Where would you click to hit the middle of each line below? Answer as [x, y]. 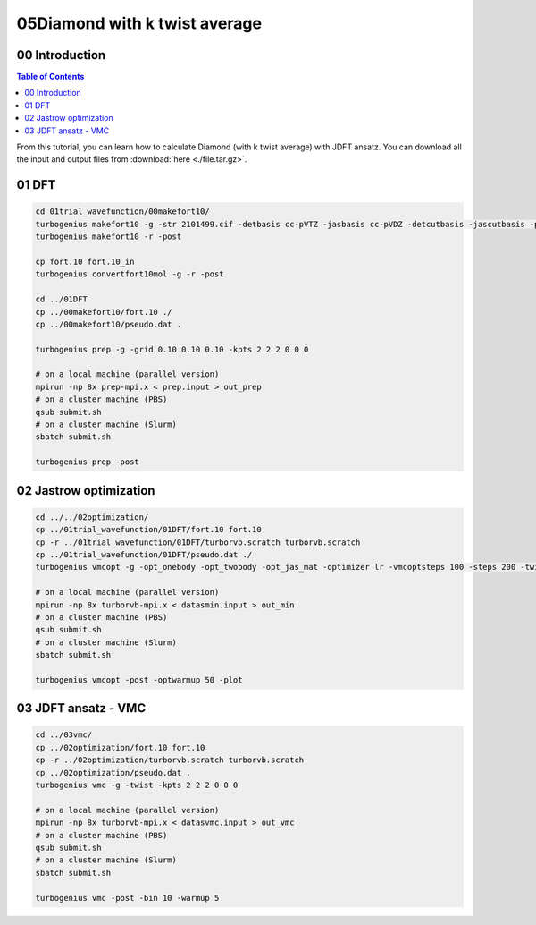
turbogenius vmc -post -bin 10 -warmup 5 [127, 898]
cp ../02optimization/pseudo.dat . [113, 772]
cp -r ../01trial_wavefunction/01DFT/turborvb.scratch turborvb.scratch [198, 542]
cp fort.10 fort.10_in [85, 261]
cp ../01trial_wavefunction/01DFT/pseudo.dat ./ [144, 554]
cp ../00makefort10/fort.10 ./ [104, 312]
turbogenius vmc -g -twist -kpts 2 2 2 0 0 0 [137, 785]
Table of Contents [50, 77]
